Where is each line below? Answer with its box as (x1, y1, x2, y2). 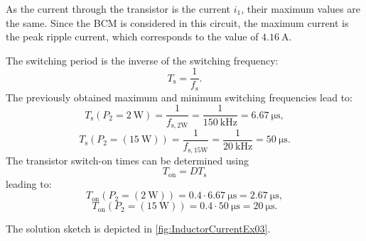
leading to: (6, 176, 52, 191)
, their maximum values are (241, 1, 360, 16)
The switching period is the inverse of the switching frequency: (6, 52, 279, 67)
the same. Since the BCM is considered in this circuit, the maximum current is (6, 15, 349, 30)
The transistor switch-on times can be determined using (6, 152, 249, 167)
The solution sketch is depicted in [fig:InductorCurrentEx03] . (6, 221, 271, 236)
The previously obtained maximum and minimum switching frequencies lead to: (6, 89, 352, 104)
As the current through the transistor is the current (6, 1, 230, 16)
